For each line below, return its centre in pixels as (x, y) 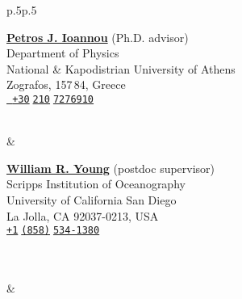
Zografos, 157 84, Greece (66, 84)
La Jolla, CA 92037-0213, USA (83, 215)
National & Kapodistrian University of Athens (121, 68)
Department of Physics (63, 53)
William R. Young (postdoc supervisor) (111, 168)
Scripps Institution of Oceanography (96, 184)
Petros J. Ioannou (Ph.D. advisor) (98, 37)
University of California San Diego (92, 200)
